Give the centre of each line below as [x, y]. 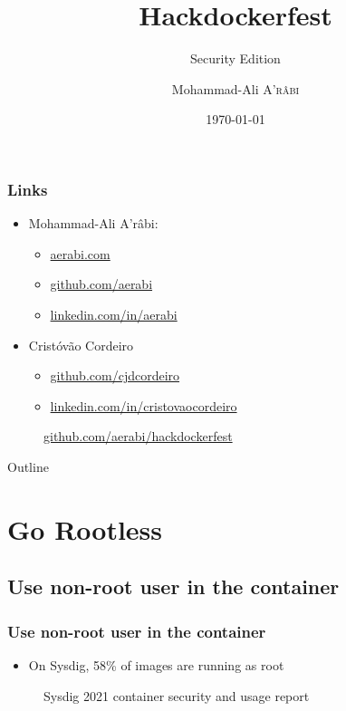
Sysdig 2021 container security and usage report [177, 695]
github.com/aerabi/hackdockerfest [138, 436]
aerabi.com [80, 253]
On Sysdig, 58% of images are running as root [156, 664]
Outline [28, 466]
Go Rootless [85, 528]
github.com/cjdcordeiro [115, 375]
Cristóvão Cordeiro [81, 345]
